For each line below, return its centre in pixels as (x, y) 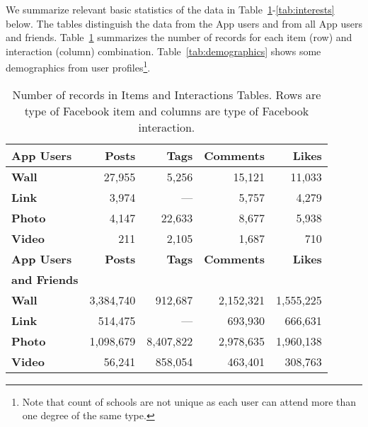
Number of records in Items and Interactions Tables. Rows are (167, 94)
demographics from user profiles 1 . (78, 67)
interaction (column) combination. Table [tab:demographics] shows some (163, 51)
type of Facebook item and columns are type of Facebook (167, 110)
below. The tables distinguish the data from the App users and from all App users (184, 23)
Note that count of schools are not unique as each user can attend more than (189, 401)
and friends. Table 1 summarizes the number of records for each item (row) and (179, 37)
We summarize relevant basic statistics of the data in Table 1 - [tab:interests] (170, 9)
